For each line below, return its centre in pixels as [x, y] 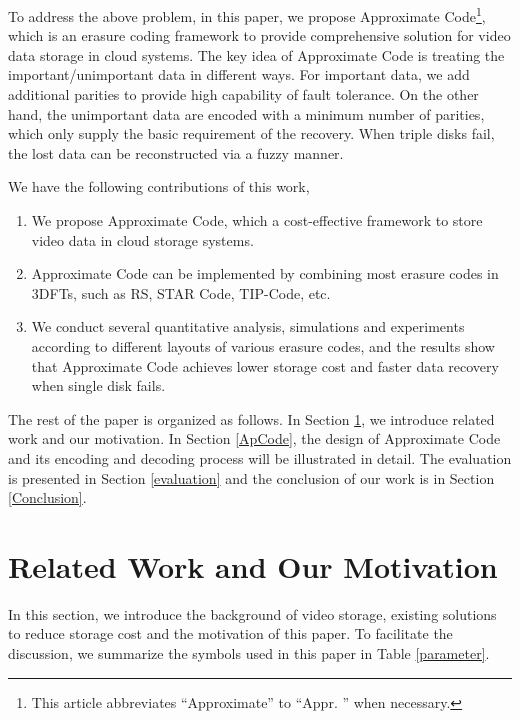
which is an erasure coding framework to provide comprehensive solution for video [259, 35]
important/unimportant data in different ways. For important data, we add [239, 74]
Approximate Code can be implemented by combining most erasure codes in [265, 273]
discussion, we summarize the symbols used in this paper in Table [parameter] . [249, 653]
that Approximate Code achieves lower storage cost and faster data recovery [265, 365]
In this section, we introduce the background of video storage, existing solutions [252, 613]
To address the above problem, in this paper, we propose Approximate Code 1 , [247, 14]
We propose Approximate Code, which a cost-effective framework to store [257, 220]
